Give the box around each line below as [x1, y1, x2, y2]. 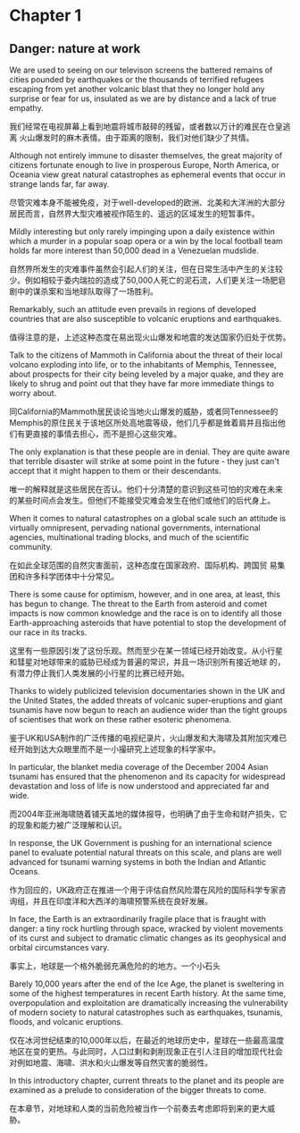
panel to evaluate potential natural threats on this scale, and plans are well [9, 847, 282, 858]
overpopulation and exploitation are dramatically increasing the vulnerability [9, 998, 288, 1008]
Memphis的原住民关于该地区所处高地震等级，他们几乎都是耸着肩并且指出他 [9, 418, 286, 427]
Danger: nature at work [9, 41, 141, 56]
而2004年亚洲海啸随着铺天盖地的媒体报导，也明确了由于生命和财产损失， [9, 808, 279, 819]
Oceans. [9, 867, 40, 876]
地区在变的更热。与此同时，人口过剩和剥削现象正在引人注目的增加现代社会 [9, 1046, 283, 1056]
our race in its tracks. [9, 627, 87, 638]
